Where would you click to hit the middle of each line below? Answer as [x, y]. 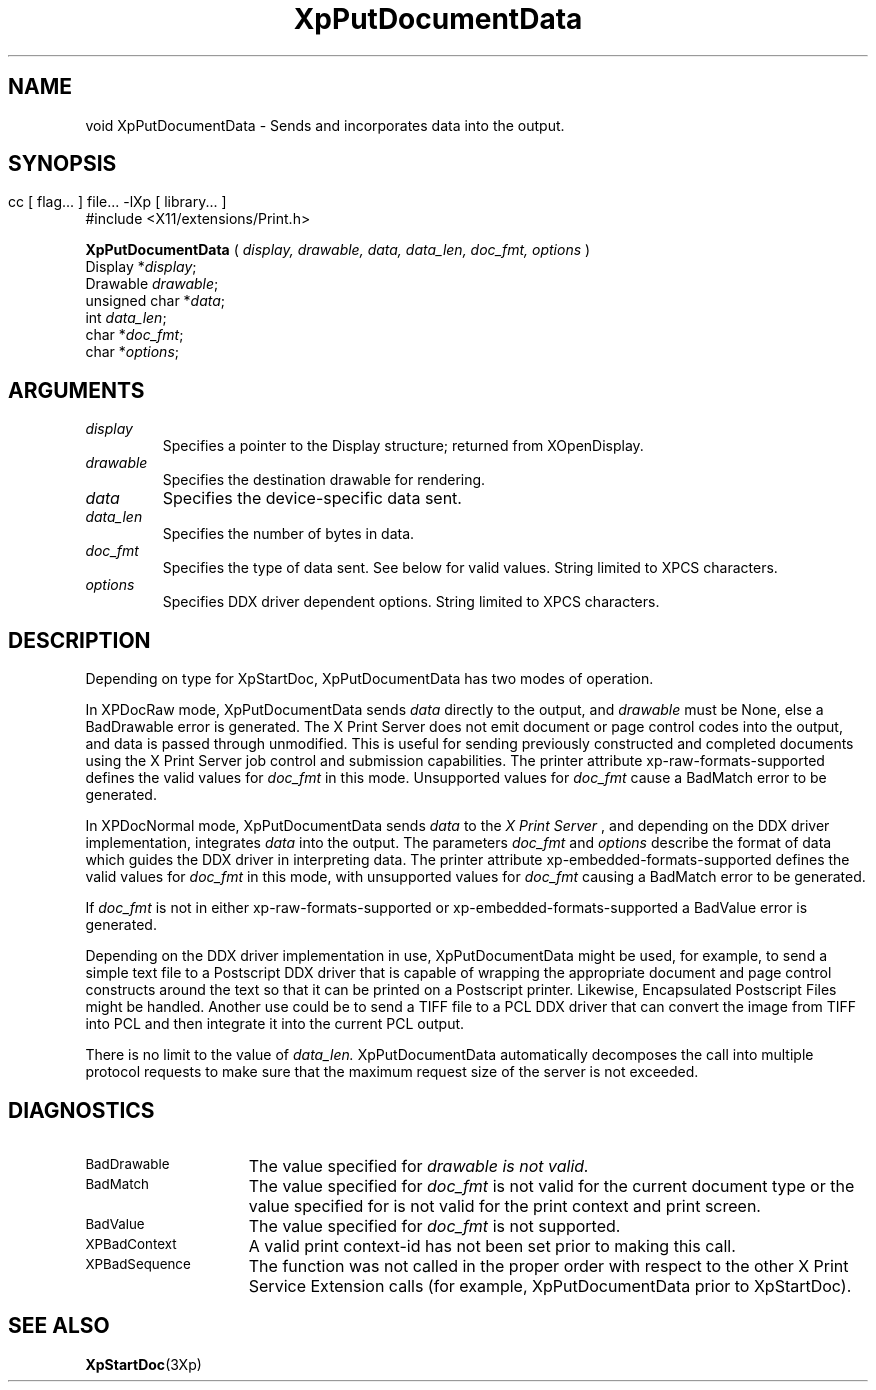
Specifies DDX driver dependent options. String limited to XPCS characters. [411, 602]
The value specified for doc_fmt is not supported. [434, 1225]
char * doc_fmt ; [134, 335]
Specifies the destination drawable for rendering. [324, 480]
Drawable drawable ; [152, 284]
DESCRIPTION [79, 640]
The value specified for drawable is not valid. [418, 1165]
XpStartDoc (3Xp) [143, 1364]
